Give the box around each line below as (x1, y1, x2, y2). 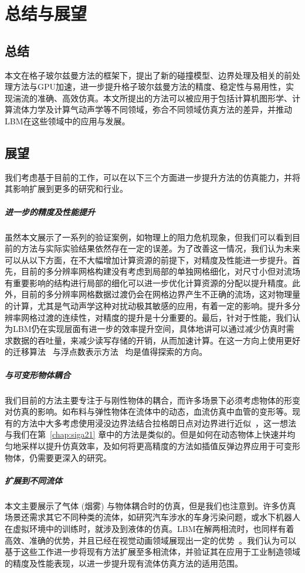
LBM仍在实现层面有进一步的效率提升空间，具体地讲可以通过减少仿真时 (12, 323, 286, 335)
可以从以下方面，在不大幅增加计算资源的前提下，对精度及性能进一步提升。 (5, 253, 292, 266)
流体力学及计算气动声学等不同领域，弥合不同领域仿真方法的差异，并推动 (12, 103, 292, 116)
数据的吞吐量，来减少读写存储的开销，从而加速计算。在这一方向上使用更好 (12, 334, 300, 346)
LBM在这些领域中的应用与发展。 (5, 114, 130, 127)
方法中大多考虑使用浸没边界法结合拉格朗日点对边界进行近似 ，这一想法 (21, 416, 296, 429)
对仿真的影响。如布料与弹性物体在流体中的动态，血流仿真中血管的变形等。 (5, 405, 292, 418)
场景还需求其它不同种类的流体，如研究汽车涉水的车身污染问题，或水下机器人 (5, 511, 300, 523)
